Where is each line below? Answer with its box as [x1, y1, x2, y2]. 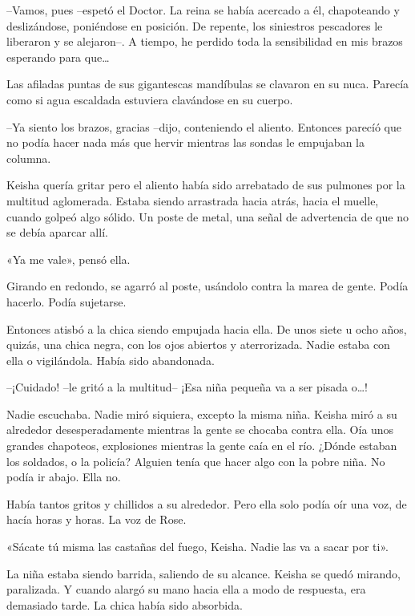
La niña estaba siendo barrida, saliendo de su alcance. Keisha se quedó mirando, [6, 565, 401, 582]
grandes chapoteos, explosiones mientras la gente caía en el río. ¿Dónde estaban [6, 437, 397, 454]
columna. [6, 149, 51, 166]
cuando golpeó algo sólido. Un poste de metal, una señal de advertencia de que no [6, 208, 409, 225]
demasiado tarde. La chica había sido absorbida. [6, 596, 243, 613]
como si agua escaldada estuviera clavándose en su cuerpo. [6, 91, 293, 107]
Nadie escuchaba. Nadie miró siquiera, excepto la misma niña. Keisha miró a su [6, 405, 397, 422]
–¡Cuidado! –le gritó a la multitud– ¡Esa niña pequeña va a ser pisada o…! [6, 379, 368, 395]
